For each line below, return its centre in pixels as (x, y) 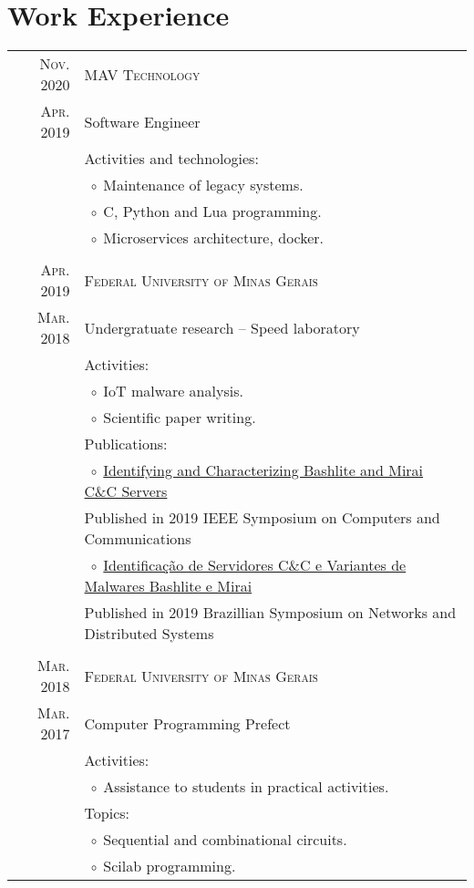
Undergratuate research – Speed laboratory (222, 327)
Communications (138, 539)
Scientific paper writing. (180, 418)
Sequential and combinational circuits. (225, 840)
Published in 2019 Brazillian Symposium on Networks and (270, 613)
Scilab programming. (170, 866)
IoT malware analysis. (173, 391)
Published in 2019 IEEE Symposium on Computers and (262, 518)
